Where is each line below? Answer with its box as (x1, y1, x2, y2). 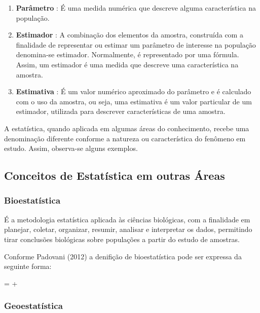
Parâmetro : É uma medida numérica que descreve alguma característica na (16, 3, 256, 13)
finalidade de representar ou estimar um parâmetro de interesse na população (16, 39, 256, 50)
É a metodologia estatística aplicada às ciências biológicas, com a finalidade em (4, 214, 250, 224)
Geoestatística (4, 299, 63, 312)
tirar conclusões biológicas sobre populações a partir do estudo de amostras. (4, 233, 240, 244)
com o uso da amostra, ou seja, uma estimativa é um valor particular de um (16, 96, 252, 106)
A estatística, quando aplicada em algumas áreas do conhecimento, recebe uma (4, 123, 249, 133)
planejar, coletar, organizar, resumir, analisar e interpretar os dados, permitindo (4, 224, 252, 234)
